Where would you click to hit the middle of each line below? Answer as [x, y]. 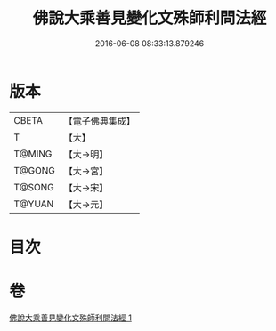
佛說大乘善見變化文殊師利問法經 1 [70, 318]
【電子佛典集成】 [99, 121]
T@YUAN [34, 204]
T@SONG [34, 187]
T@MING [33, 154]
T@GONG [34, 170]
